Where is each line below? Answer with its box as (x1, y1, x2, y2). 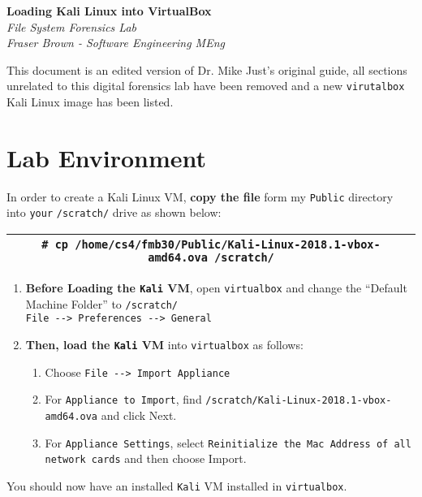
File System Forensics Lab (6, 18, 137, 35)
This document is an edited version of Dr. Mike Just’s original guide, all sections (6, 61, 407, 78)
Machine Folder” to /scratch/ (25, 295, 178, 312)
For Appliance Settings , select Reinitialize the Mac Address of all (45, 434, 411, 451)
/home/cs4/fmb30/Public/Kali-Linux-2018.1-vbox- (75, 238, 381, 252)
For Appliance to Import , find (45, 391, 202, 408)
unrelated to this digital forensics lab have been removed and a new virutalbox (6, 77, 405, 94)
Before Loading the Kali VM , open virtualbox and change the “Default (25, 279, 407, 296)
